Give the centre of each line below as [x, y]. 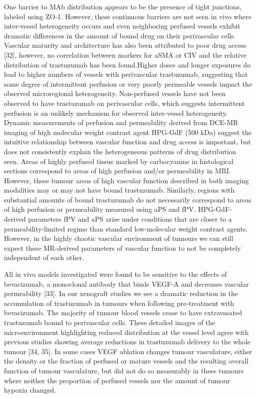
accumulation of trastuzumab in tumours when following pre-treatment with [119, 303]
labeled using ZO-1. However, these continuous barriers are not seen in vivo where [128, 16]
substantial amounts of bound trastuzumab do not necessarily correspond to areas [128, 199]
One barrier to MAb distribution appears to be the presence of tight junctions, [123, 6]
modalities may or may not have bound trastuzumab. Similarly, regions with [119, 190]
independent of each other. [44, 257]
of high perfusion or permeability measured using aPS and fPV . [100, 209]
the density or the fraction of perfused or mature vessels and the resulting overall [126, 361]
